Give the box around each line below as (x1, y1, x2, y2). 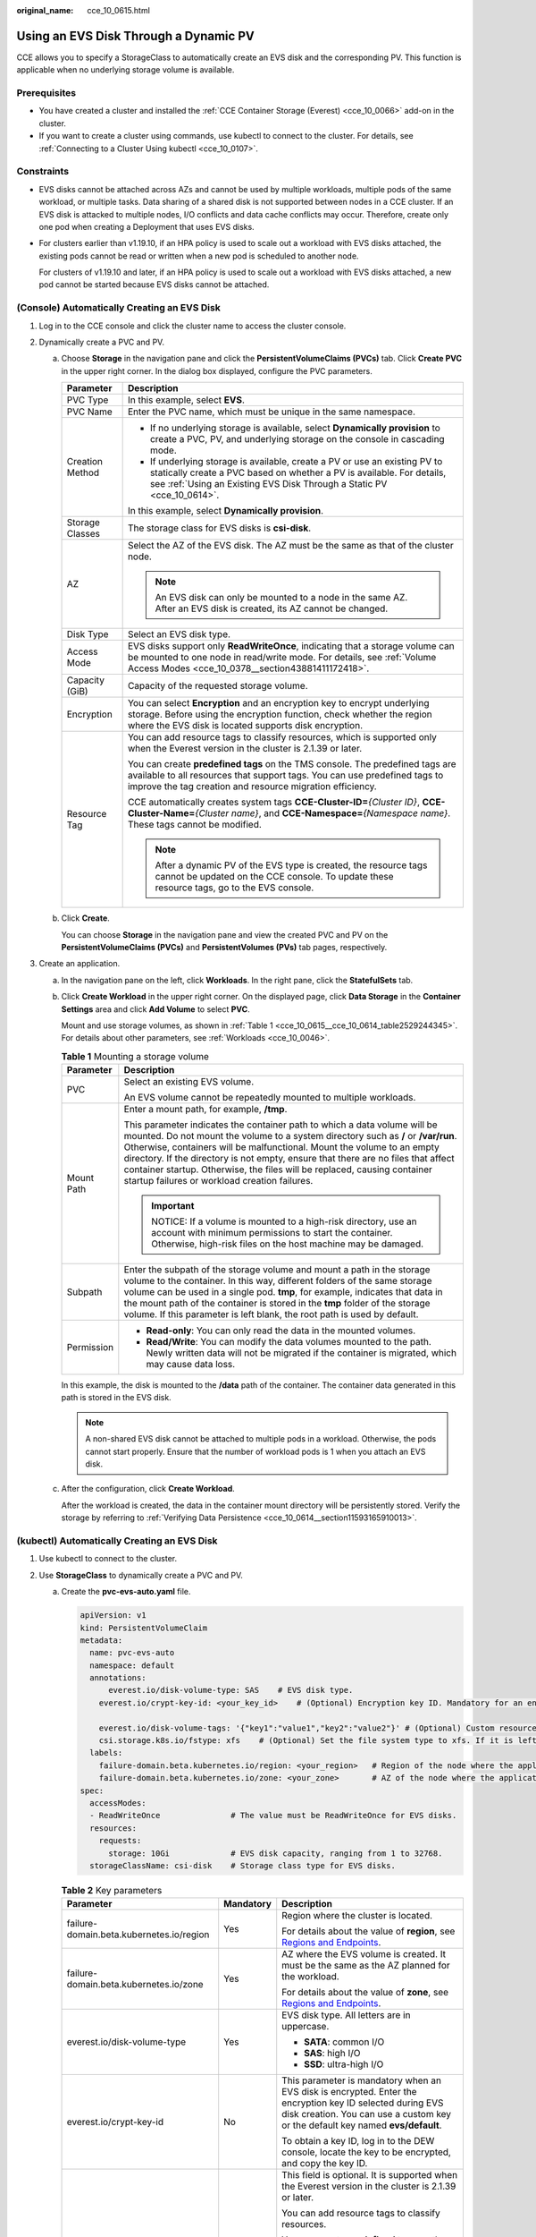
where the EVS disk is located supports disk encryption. (127, 719, 364, 732)
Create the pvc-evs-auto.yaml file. (61, 1586, 191, 1597)
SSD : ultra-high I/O (304, 2058, 384, 2071)
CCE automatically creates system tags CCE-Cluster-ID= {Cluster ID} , (127, 796, 420, 809)
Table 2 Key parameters (61, 1884, 163, 1897)
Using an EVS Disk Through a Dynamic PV (16, 28, 255, 44)
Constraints (16, 166, 70, 178)
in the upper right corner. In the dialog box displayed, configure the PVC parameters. (61, 365, 373, 376)
